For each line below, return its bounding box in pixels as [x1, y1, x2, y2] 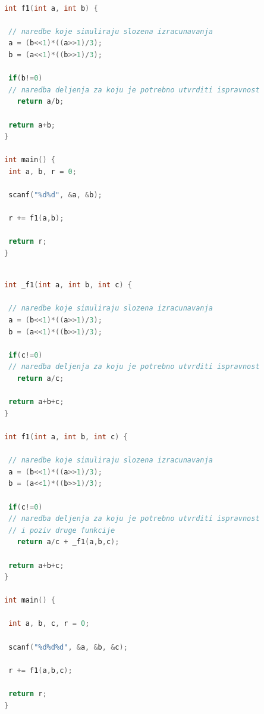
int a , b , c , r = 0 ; [8, 619, 90, 628]
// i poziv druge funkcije [8, 526, 115, 535]
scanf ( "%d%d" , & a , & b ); [8, 191, 102, 200]
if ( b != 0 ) [8, 74, 43, 83]
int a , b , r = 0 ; [8, 167, 77, 176]
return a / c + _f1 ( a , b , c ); [17, 538, 120, 547]
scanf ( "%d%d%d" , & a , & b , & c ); [8, 642, 128, 651]
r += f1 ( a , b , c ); [8, 666, 73, 675]
